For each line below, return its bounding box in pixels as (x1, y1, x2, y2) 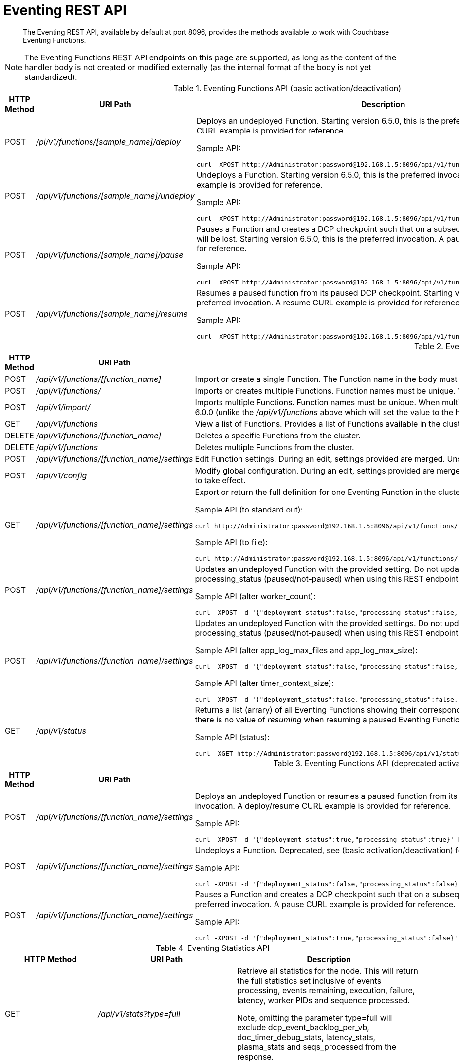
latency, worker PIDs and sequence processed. (237, 995, 410, 1005)
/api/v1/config (36, 470, 87, 480)
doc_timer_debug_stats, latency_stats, (237, 1032, 376, 1042)
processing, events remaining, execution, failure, (237, 985, 415, 995)
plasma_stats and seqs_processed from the (237, 1042, 397, 1052)
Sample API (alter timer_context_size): (195, 678, 334, 688)
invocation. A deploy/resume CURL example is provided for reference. (195, 800, 451, 811)
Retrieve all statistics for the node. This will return (237, 966, 418, 976)
